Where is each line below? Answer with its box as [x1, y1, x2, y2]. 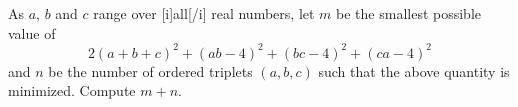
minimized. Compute [8, 80, 136, 101]
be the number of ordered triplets [48, 60, 253, 81]
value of [8, 22, 56, 43]
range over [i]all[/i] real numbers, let [93, 3, 315, 23]
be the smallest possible [336, 3, 482, 23]
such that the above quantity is [318, 60, 510, 81]
